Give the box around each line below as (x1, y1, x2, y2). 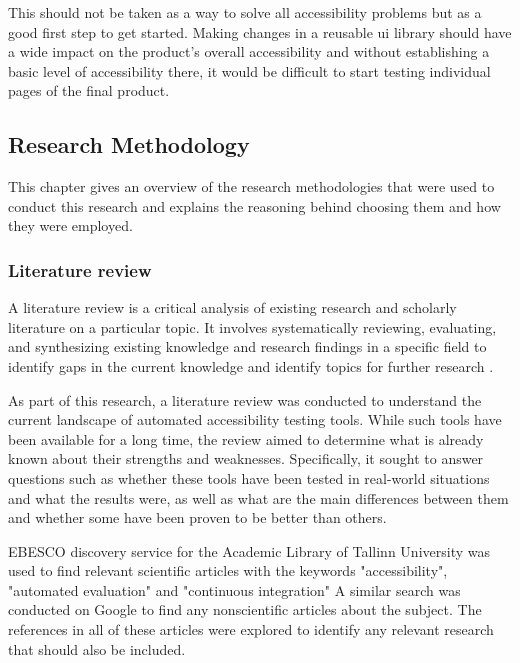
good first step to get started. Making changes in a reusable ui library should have (8, 21, 512, 42)
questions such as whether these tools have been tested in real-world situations (8, 467, 490, 488)
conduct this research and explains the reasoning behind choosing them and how (8, 195, 501, 216)
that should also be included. (8, 638, 186, 659)
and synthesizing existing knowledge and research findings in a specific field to (8, 336, 487, 357)
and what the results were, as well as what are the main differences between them (8, 487, 509, 508)
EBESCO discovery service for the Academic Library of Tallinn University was (8, 540, 490, 561)
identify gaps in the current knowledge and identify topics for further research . (8, 355, 494, 376)
